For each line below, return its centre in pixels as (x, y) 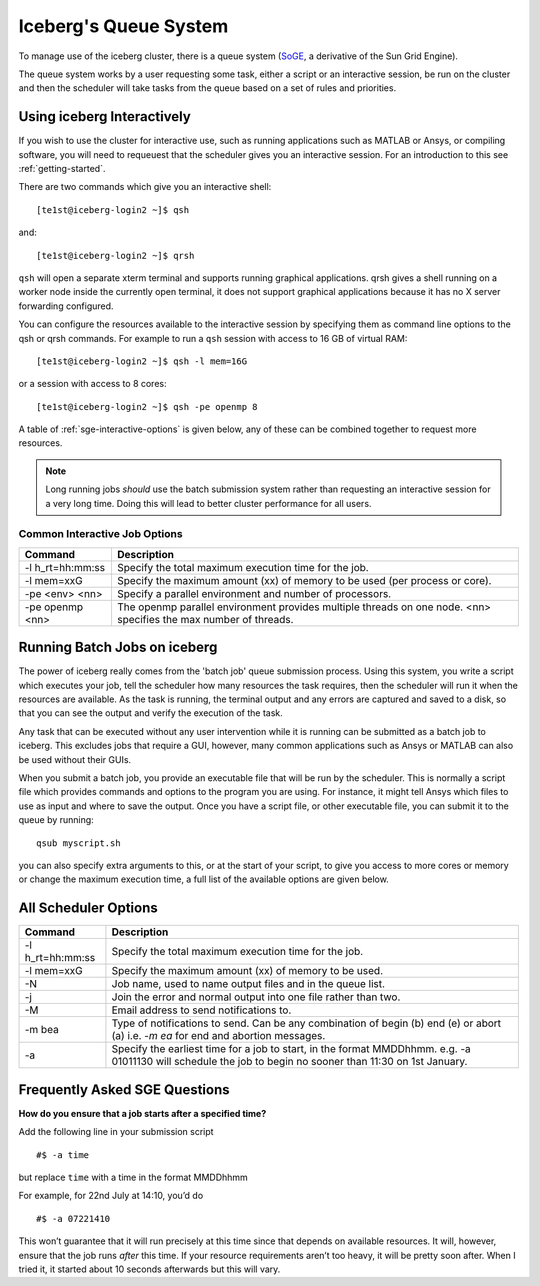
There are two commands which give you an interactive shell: (145, 187)
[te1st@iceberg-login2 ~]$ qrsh (115, 255)
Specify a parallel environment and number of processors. (254, 593)
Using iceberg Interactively (105, 116)
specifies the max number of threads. (205, 619)
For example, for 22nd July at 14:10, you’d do (111, 1196)
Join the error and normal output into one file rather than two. (256, 997)
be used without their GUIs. (75, 759)
